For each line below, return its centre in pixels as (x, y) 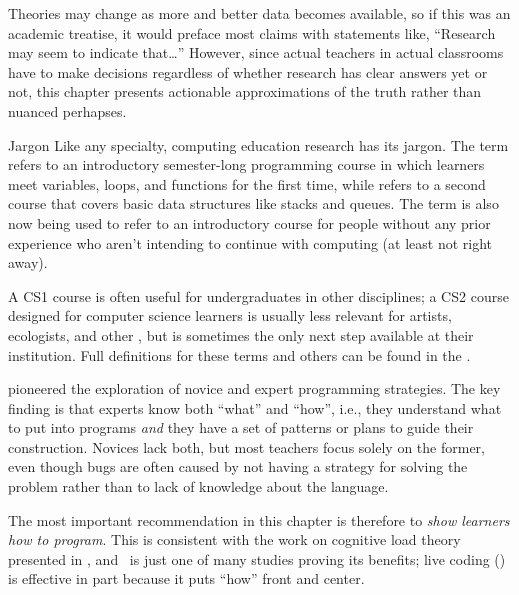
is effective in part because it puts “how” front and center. (186, 578)
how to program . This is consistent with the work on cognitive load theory (234, 539)
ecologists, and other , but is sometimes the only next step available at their (241, 334)
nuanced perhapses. (67, 110)
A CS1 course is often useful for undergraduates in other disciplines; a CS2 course (258, 295)
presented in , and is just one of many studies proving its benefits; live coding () (257, 558)
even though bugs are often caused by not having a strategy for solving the (238, 466)
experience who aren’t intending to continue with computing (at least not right (250, 242)
